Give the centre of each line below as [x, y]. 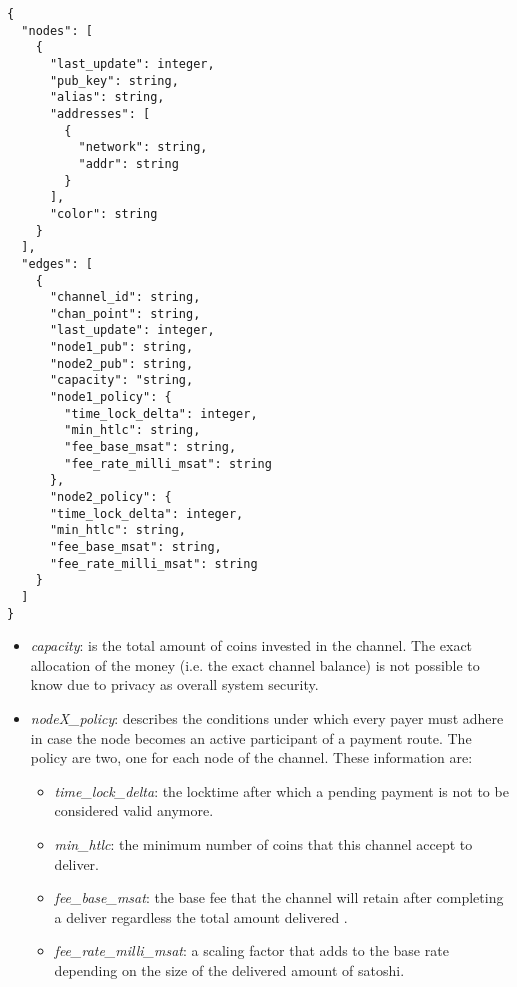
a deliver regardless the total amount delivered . [201, 916]
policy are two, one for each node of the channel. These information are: [251, 757]
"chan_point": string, [125, 313]
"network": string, [143, 147]
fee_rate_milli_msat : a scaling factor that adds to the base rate [251, 950]
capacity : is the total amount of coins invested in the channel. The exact [251, 645]
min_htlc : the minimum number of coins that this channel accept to [263, 844]
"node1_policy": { [110, 397]
